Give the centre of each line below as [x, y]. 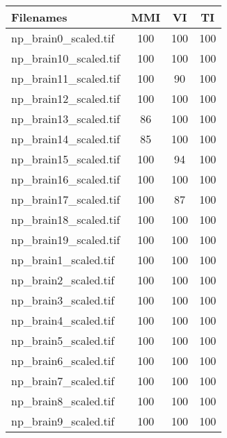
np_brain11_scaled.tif [66, 78]
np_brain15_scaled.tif [66, 159]
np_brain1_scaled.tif [63, 260]
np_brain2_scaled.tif [63, 280]
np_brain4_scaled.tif [63, 320]
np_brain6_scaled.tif [63, 360]
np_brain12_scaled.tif [66, 98]
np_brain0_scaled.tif [63, 38]
